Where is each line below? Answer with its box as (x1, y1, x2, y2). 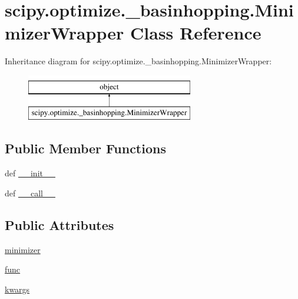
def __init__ (5, 167, 55, 179)
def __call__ (5, 186, 55, 199)
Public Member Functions (5, 139, 166, 157)
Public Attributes (5, 215, 114, 234)
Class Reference (130, 21, 261, 45)
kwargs (5, 282, 30, 295)
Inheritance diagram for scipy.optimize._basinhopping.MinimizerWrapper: (5, 55, 272, 67)
